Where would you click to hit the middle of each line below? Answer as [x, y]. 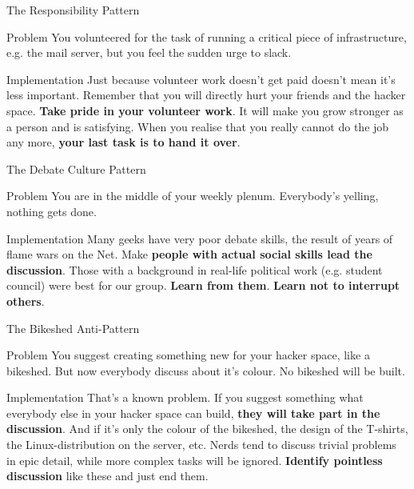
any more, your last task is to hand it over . [123, 142]
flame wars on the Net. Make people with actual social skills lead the [189, 254]
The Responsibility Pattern [73, 10]
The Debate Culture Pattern [76, 168]
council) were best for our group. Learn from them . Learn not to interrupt [203, 285]
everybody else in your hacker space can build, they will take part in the [193, 413]
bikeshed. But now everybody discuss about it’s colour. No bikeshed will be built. [206, 370]
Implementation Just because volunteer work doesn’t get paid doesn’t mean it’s [201, 79]
